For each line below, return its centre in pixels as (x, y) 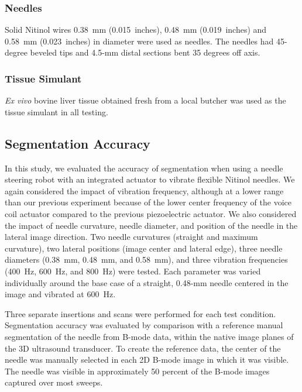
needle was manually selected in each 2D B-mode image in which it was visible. (147, 360)
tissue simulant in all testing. (56, 111)
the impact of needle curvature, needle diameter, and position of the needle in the (151, 225)
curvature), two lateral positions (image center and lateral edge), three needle (144, 248)
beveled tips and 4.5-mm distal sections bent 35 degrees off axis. (145, 52)
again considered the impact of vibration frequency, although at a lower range (144, 190)
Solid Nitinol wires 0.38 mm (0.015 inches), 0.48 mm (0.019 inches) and (136, 30)
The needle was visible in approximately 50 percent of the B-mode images (137, 371)
